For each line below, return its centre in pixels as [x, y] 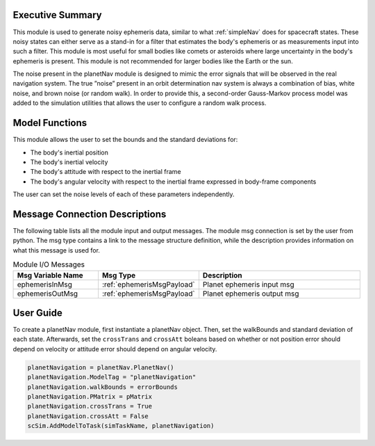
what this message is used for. [57, 250]
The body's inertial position [69, 152]
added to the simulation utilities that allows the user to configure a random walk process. [140, 103]
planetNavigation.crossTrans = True [90, 406]
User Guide [37, 313]
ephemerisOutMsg [48, 294]
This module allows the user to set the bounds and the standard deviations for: [125, 140]
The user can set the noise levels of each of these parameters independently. [124, 194]
